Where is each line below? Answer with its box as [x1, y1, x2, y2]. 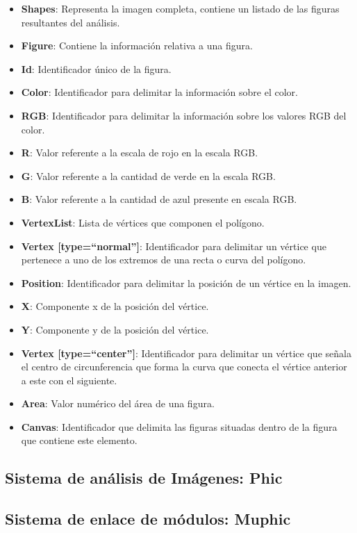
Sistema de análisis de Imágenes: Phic [5, 467, 283, 489]
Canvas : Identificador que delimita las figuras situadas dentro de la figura [21, 419, 338, 434]
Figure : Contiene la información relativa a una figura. [21, 38, 253, 53]
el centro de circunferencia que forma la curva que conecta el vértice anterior [21, 359, 347, 374]
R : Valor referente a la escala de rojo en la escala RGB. [21, 145, 258, 160]
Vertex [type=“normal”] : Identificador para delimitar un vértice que [21, 238, 326, 253]
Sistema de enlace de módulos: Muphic [5, 508, 291, 530]
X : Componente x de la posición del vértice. [21, 299, 209, 313]
